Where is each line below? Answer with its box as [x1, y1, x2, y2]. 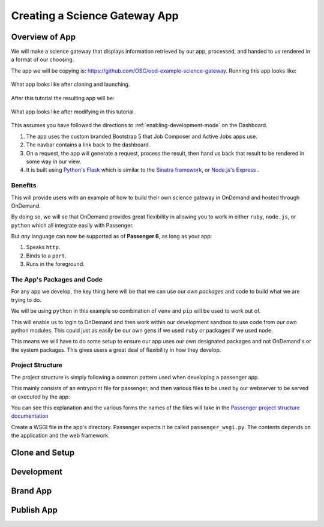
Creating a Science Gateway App [11, 9, 179, 22]
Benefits [11, 181, 37, 190]
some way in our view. [26, 158, 82, 165]
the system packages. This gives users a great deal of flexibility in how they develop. [11, 346, 221, 354]
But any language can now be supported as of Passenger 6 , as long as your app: [11, 233, 212, 240]
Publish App [11, 505, 58, 516]
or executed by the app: [11, 393, 70, 400]
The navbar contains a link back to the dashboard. [26, 141, 151, 148]
